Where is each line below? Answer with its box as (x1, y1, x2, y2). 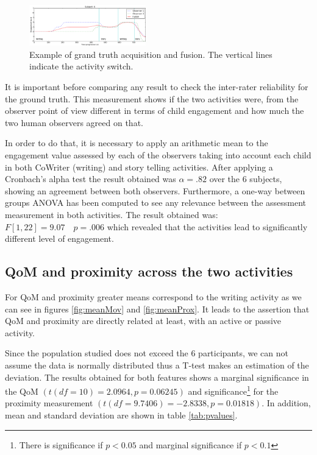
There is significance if (19, 438, 103, 451)
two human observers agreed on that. (5, 116, 143, 129)
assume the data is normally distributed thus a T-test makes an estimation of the (5, 358, 309, 371)
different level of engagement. (5, 232, 114, 245)
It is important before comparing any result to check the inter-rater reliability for (5, 80, 308, 93)
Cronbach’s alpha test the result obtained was (5, 172, 176, 185)
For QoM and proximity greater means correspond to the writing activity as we (5, 290, 302, 303)
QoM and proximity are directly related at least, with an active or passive (5, 314, 282, 327)
